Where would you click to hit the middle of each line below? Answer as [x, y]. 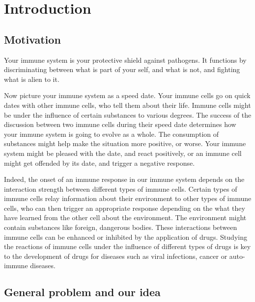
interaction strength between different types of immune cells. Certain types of [121, 189]
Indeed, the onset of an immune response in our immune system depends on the [124, 179]
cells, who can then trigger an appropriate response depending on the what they [125, 208]
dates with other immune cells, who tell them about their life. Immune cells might [127, 105]
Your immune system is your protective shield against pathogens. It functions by [125, 60]
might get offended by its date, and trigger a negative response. [99, 163]
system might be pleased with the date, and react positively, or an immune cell [123, 153]
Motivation [32, 39]
